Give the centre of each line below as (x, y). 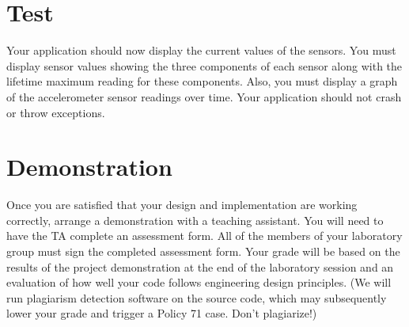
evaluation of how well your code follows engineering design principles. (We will (199, 282)
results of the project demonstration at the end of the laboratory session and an (200, 266)
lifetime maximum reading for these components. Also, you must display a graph (202, 81)
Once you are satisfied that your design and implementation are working (182, 205)
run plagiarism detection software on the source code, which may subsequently (197, 297)
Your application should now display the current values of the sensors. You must (201, 50)
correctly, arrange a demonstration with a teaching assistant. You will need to (195, 220)
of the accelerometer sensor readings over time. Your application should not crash (204, 96)
